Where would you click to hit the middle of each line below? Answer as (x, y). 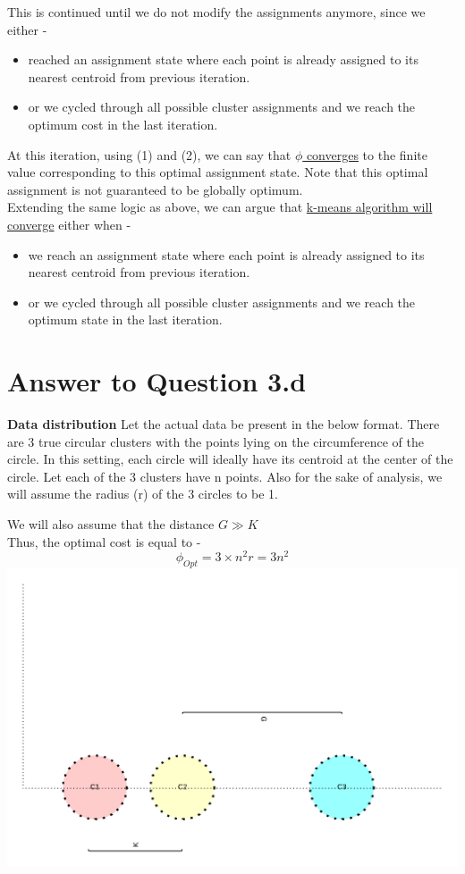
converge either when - (69, 224)
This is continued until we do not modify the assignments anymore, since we (216, 12)
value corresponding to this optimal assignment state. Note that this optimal (218, 172)
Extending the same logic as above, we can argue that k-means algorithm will (220, 207)
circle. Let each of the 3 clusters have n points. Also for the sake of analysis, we (225, 476)
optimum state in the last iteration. (125, 319)
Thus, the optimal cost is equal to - (104, 541)
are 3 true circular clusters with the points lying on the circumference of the (216, 441)
